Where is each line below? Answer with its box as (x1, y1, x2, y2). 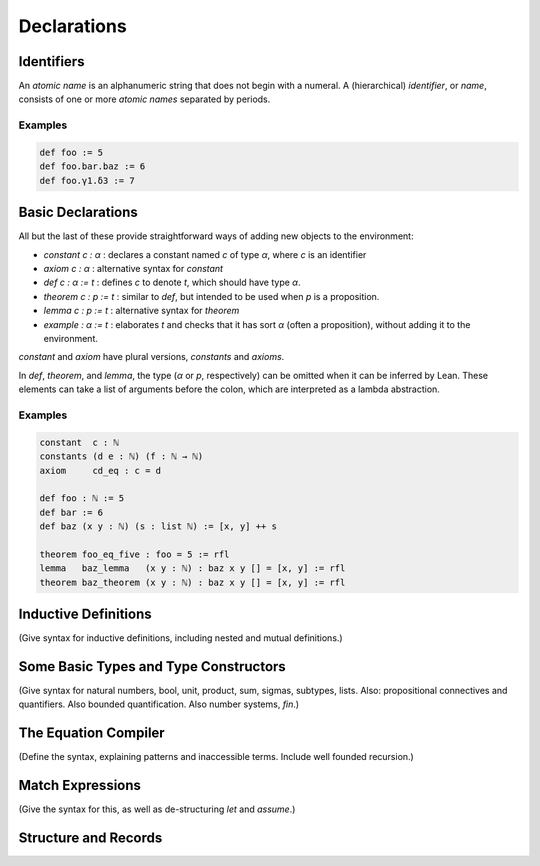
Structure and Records (18, 830, 163, 847)
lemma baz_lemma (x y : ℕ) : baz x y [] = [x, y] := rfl (39, 563, 346, 574)
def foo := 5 (39, 147, 104, 158)
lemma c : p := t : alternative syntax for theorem (43, 305, 240, 317)
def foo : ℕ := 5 (39, 493, 125, 504)
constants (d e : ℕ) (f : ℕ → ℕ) (39, 451, 204, 462)
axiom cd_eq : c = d (39, 465, 162, 476)
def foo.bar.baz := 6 (39, 161, 146, 172)
